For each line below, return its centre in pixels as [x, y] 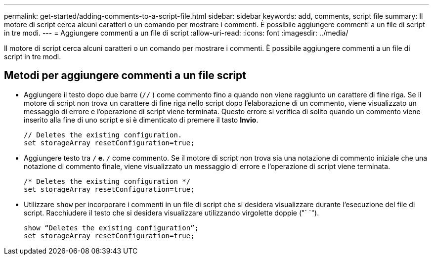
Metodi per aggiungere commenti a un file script [125, 76]
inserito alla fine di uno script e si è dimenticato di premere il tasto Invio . [141, 120]
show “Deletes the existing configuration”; [111, 228]
